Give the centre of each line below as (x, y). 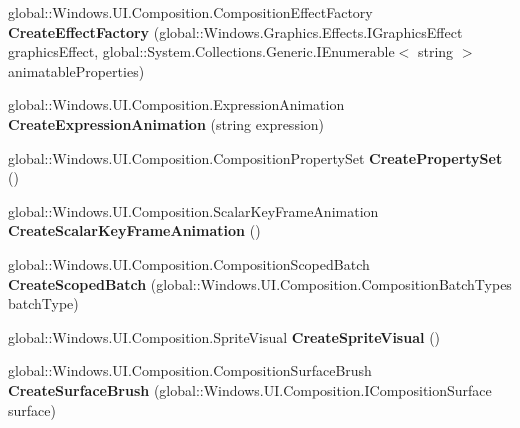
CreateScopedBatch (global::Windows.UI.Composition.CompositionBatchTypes (260, 283)
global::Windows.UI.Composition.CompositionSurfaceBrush (190, 370)
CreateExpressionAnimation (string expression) (166, 123)
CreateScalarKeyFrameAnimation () (134, 230)
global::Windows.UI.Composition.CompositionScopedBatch (189, 263)
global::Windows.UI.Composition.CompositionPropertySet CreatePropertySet (255, 157)
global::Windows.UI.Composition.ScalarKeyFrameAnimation (193, 210)
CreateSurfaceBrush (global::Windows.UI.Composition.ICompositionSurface (250, 389)
